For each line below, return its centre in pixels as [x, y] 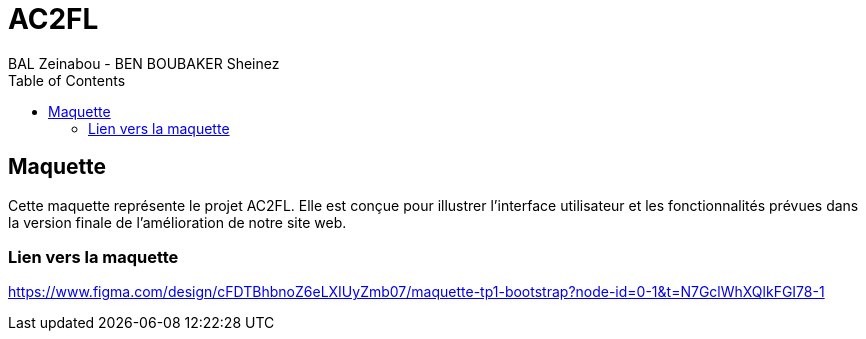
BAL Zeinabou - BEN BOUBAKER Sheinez [144, 63]
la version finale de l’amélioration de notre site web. [177, 222]
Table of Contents [67, 80]
